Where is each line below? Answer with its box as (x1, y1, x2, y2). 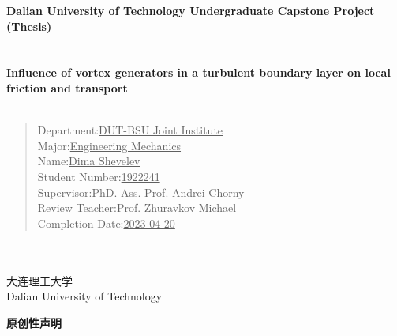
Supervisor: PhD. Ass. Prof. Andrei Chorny (37, 183, 245, 200)
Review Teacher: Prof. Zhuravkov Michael (37, 199, 237, 216)
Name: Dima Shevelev (37, 153, 140, 169)
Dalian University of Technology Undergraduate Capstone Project (6, 2, 375, 18)
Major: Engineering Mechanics (37, 137, 182, 153)
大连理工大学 (6, 272, 73, 289)
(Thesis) (6, 17, 52, 34)
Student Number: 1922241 (37, 168, 160, 184)
